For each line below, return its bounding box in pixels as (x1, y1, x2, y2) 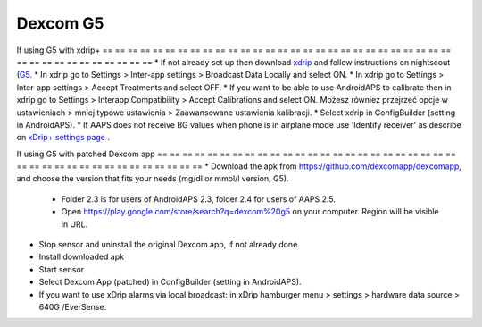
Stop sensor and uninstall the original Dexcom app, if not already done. (38, 239, 301, 250)
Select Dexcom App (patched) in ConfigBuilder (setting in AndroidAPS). (38, 277, 303, 288)
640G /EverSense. (38, 301, 107, 312)
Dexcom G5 (16, 13, 104, 33)
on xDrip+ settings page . (16, 132, 111, 143)
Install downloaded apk (38, 251, 125, 263)
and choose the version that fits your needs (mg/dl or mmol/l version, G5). (16, 173, 289, 184)
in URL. (61, 219, 88, 230)
